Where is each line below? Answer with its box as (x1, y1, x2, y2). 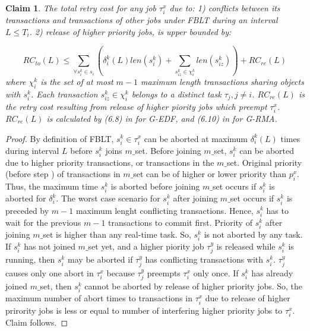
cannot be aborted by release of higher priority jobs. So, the (84, 280, 303, 292)
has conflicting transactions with (145, 253, 264, 266)
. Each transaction (30, 87, 98, 100)
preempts (147, 266, 181, 279)
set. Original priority (227, 156, 302, 168)
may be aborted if (68, 253, 133, 266)
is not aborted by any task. (204, 228, 303, 240)
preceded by (5, 204, 49, 216)
